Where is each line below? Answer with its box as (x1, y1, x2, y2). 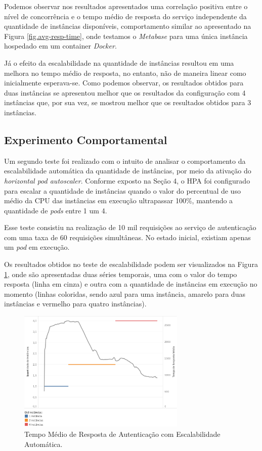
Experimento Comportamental (4, 131, 167, 147)
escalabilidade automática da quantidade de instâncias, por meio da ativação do (4, 165, 251, 176)
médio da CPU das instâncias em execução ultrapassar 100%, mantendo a (4, 195, 233, 206)
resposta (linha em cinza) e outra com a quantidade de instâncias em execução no (4, 279, 257, 289)
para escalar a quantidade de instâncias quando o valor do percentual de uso (4, 185, 241, 196)
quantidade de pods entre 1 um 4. (4, 205, 107, 215)
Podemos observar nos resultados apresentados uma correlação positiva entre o (4, 1, 248, 11)
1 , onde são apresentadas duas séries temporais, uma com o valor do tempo (4, 268, 237, 279)
